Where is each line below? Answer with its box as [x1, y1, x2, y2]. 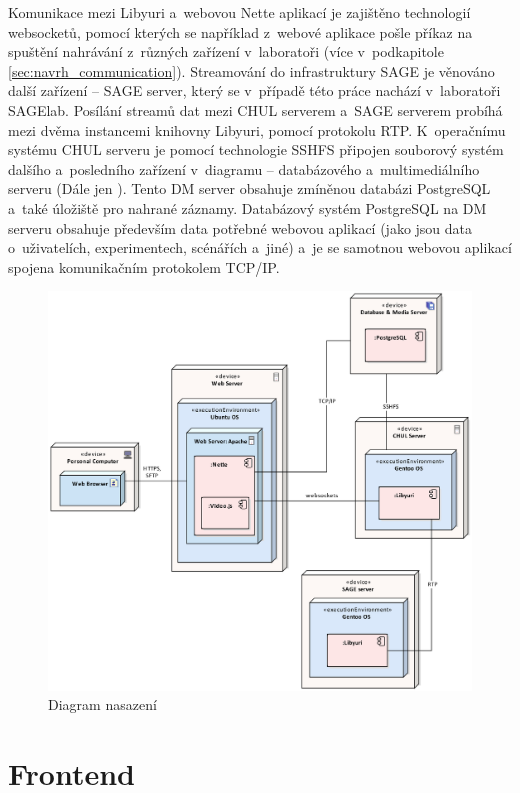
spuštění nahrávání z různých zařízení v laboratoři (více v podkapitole [8, 41, 444, 62]
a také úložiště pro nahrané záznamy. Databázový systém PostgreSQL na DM [8, 197, 487, 218]
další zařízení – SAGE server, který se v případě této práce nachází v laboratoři [8, 80, 501, 101]
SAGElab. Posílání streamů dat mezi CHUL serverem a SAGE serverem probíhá [8, 99, 503, 120]
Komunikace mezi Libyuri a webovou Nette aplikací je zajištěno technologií [8, 2, 471, 22]
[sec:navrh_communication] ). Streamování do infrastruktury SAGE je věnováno [8, 60, 495, 81]
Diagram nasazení [48, 694, 157, 715]
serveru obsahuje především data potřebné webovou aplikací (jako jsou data [8, 217, 473, 238]
